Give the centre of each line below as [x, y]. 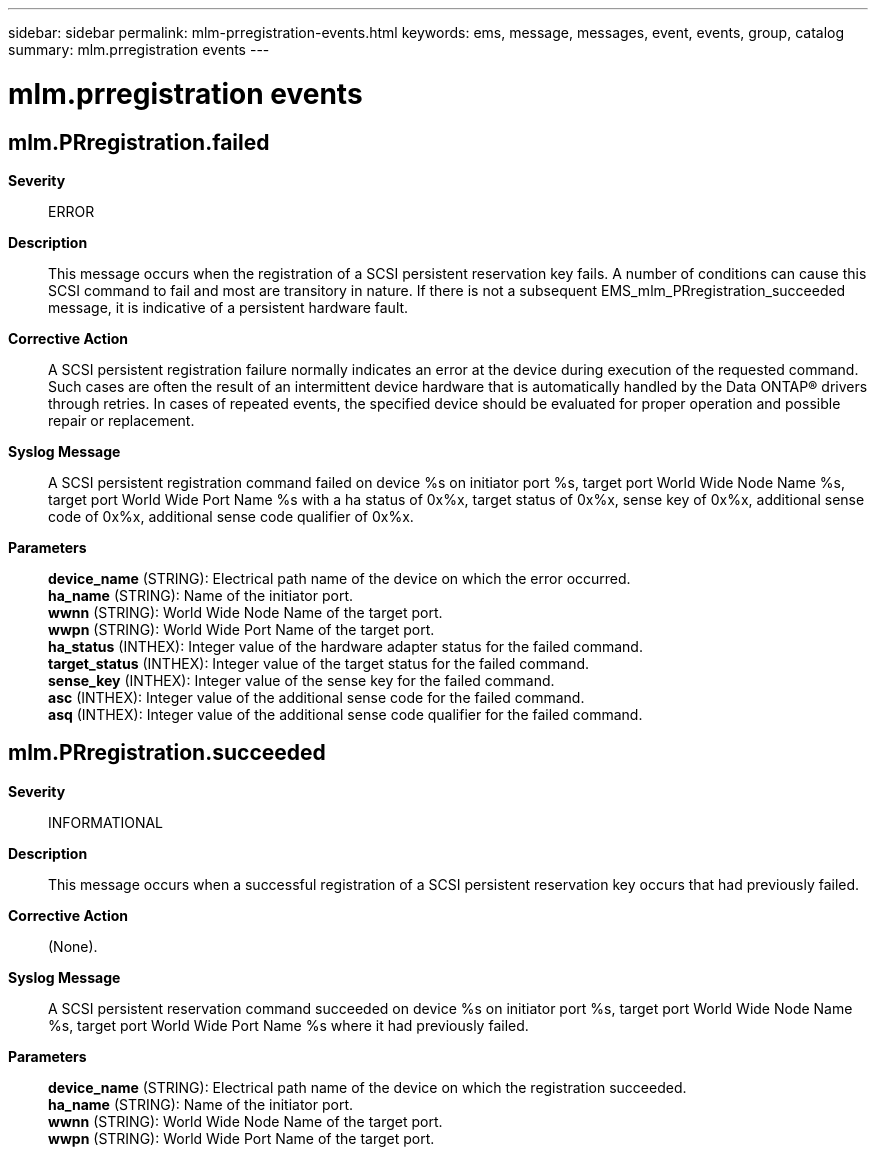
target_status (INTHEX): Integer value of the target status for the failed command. [319, 663]
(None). [73, 946]
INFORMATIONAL [106, 822]
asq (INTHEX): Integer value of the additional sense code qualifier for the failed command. [345, 714]
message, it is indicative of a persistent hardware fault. [228, 307]
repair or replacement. [121, 420]
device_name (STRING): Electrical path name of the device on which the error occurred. [339, 578]
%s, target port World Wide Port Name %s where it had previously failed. [288, 1025]
